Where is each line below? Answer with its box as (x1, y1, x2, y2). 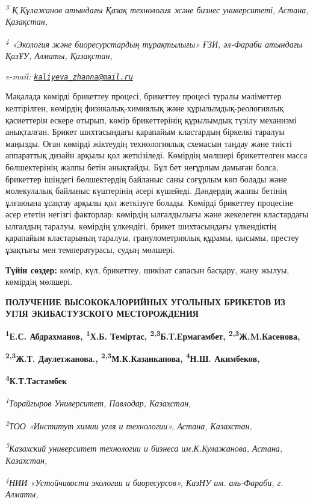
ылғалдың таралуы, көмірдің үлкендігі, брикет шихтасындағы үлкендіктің (5, 219, 276, 232)
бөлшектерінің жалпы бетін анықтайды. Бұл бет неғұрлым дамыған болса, (5, 160, 279, 173)
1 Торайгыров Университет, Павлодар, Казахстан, (5, 395, 191, 409)
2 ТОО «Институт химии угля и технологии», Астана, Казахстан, (5, 418, 252, 432)
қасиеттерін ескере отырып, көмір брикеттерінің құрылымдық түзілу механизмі (5, 113, 297, 126)
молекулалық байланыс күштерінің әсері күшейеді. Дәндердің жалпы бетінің (5, 184, 287, 197)
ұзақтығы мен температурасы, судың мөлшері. (5, 243, 175, 256)
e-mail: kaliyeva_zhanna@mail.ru (5, 69, 133, 82)
